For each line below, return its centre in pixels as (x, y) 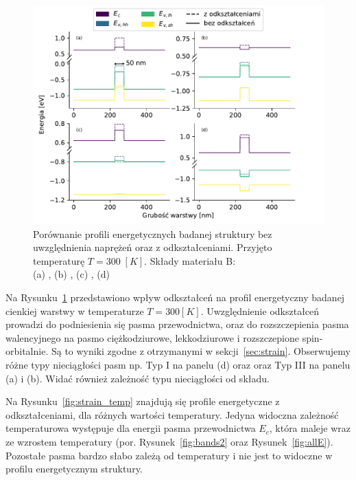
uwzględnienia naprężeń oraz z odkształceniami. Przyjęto (153, 247)
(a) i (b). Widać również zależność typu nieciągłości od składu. (138, 378)
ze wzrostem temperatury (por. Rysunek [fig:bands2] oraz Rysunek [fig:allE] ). (169, 441)
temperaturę (59, 260)
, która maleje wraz (310, 428)
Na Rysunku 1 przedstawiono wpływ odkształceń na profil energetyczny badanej (175, 297)
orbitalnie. (27, 351)
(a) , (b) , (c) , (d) (71, 274)
